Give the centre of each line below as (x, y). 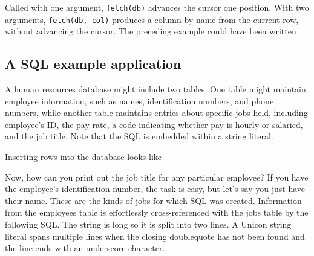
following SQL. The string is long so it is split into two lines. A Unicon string (148, 224)
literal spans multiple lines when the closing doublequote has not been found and (155, 236)
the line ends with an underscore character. (85, 248)
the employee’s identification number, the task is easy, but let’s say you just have (155, 189)
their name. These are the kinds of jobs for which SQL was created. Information (153, 200)
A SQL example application (93, 64)
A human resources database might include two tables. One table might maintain (155, 89)
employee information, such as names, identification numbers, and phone (139, 101)
